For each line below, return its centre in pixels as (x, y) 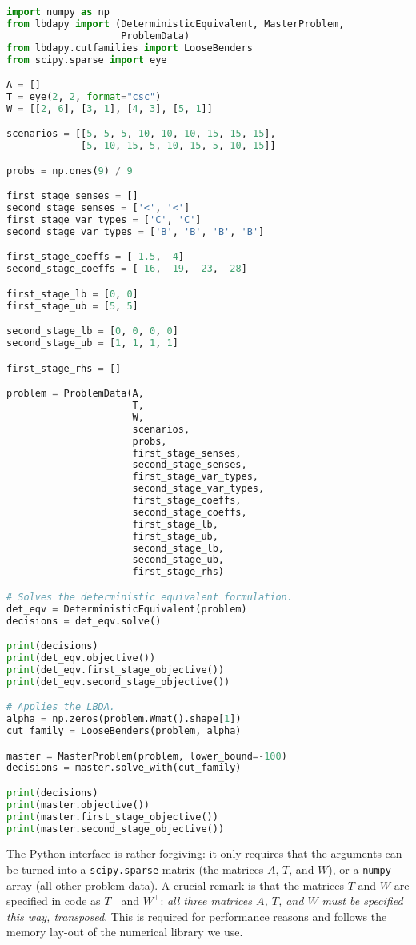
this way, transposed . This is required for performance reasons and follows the (197, 916)
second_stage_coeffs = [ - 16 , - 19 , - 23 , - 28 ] (127, 269)
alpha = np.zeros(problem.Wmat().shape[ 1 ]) (124, 719)
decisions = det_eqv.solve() (84, 621)
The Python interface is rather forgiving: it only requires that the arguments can (204, 853)
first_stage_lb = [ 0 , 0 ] (72, 294)
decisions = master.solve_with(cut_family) (124, 768)
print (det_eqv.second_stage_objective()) (118, 682)
